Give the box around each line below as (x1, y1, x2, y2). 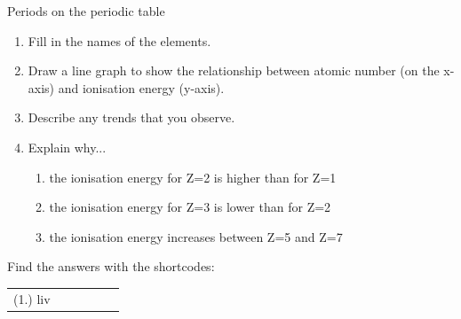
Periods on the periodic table (7, 2, 165, 19)
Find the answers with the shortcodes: (7, 257, 215, 276)
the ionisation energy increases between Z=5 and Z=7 (49, 227, 343, 245)
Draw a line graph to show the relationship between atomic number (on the (28, 61, 440, 80)
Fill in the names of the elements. (28, 31, 211, 50)
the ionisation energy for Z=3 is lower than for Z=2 (49, 198, 331, 216)
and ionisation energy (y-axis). (58, 78, 225, 97)
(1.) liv (13, 289, 51, 307)
